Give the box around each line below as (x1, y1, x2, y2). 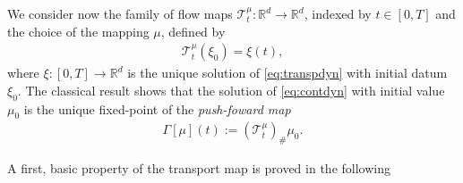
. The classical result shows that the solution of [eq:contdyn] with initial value (17, 80, 445, 99)
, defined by (160, 21, 226, 40)
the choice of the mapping (7, 21, 150, 40)
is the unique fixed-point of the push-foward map (23, 99, 291, 118)
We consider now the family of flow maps (7, 4, 233, 22)
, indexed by (304, 4, 372, 22)
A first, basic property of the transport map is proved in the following (7, 159, 390, 178)
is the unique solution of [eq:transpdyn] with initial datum (127, 63, 448, 82)
